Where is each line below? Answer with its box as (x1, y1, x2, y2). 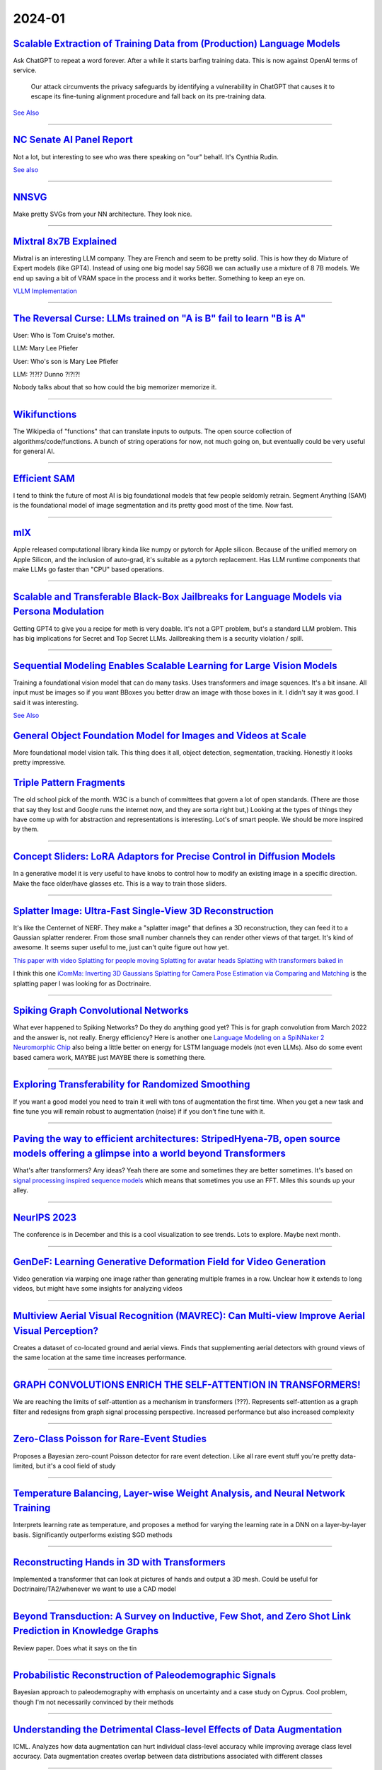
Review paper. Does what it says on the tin (13, 1643, 137, 1652)
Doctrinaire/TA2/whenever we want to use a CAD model (13, 1585, 176, 1593)
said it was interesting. (13, 698, 79, 707)
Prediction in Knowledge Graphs (13, 1625, 159, 1637)
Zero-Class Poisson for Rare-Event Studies (13, 1433, 207, 1445)
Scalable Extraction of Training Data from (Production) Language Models (13, 38, 341, 50)
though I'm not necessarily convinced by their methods (13, 1698, 174, 1706)
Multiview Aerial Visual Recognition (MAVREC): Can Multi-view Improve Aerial (13, 1310, 366, 1322)
